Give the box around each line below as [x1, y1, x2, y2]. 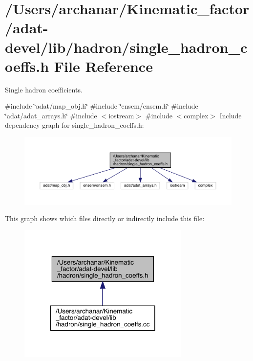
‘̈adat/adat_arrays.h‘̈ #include [5, 110, 97, 120]
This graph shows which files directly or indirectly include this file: [5, 213, 205, 224]
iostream [108, 110, 134, 120]
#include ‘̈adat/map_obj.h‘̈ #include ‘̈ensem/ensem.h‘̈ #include [5, 101, 198, 111]
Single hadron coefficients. [5, 84, 83, 94]
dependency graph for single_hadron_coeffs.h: [5, 120, 144, 130]
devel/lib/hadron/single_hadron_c [5, 37, 248, 57]
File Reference [54, 56, 153, 76]
